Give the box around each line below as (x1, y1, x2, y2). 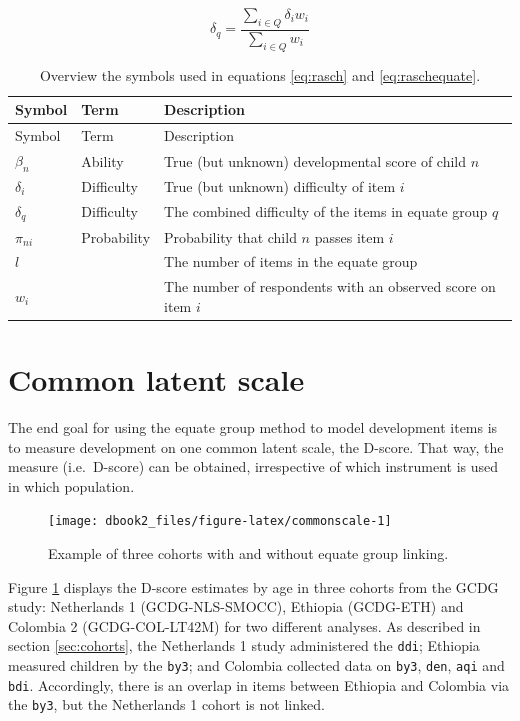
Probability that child (164, 226, 297, 247)
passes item (314, 226, 385, 247)
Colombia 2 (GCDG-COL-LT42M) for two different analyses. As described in (8, 615, 481, 636)
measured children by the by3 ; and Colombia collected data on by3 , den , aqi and (8, 655, 505, 676)
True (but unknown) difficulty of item (164, 175, 396, 196)
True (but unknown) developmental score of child (164, 150, 466, 171)
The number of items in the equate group (164, 251, 418, 272)
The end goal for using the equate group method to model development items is (8, 417, 498, 437)
